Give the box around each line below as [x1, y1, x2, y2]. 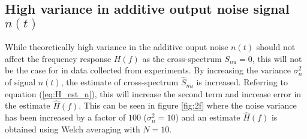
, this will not [252, 52, 302, 64]
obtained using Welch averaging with [5, 123, 140, 135]
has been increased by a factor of [5, 111, 126, 123]
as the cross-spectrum [142, 52, 222, 64]
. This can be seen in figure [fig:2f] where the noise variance [79, 99, 297, 112]
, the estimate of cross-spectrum [61, 76, 179, 88]
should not [256, 41, 296, 53]
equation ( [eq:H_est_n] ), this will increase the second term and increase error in [5, 87, 302, 100]
